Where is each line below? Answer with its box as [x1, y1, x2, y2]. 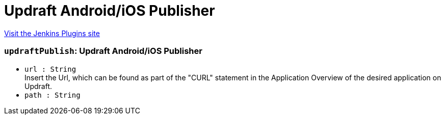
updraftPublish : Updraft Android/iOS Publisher [4, 46, 202, 56]
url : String [24, 65, 76, 73]
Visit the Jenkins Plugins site [4, 28, 100, 38]
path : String [24, 91, 81, 99]
